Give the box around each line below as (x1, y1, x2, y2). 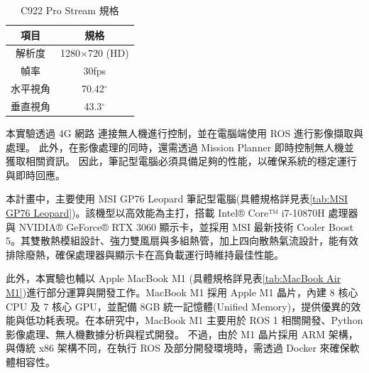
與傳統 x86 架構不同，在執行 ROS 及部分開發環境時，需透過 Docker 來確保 (6, 340, 350, 355)
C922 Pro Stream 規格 (20, 3, 119, 17)
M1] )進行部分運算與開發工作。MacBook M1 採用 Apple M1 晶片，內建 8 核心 (6, 285, 358, 299)
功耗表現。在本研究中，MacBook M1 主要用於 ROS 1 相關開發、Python (35, 313, 363, 328)
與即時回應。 (6, 167, 65, 182)
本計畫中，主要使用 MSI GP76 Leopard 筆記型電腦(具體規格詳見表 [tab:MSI (6, 191, 348, 206)
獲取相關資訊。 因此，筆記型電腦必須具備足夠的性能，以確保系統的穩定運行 (6, 153, 357, 168)
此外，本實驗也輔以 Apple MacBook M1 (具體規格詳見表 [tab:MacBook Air (6, 271, 341, 286)
